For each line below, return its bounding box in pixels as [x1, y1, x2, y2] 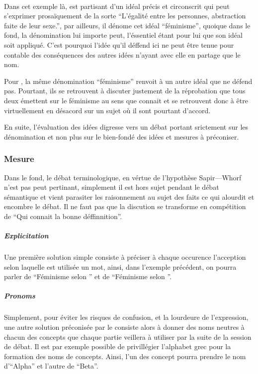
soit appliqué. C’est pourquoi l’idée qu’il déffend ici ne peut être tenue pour [4, 39, 234, 50]
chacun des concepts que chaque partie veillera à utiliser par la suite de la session [4, 331, 252, 342]
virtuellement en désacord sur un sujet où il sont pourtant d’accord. [4, 105, 211, 115]
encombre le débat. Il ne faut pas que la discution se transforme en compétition [4, 201, 246, 212]
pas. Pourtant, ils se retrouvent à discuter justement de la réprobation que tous [4, 85, 246, 96]
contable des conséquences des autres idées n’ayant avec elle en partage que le [4, 49, 241, 60]
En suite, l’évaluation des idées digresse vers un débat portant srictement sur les [4, 122, 249, 132]
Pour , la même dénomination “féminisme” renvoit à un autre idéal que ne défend [4, 75, 253, 86]
